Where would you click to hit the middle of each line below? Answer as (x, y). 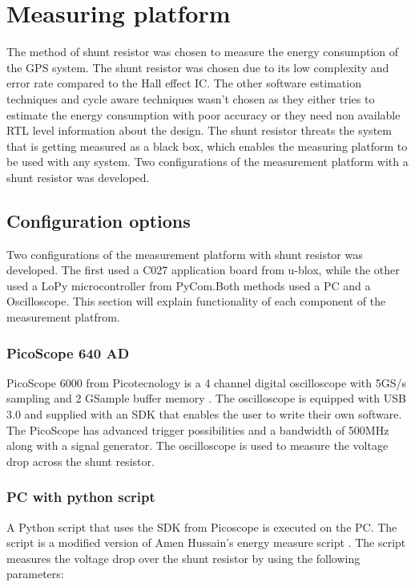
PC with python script (81, 497)
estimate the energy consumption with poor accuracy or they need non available (203, 114)
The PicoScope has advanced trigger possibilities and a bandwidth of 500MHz (198, 429)
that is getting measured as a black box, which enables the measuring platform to (207, 146)
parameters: (35, 574)
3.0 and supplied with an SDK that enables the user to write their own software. (204, 414)
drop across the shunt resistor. (81, 461)
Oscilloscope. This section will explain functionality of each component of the (196, 301)
